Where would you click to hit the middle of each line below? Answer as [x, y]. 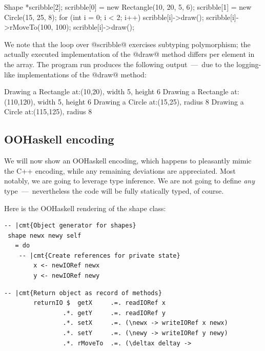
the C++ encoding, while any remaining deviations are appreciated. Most [120, 170]
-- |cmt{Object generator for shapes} [70, 226]
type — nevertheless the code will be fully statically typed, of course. [114, 190]
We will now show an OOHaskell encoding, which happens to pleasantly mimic [128, 161]
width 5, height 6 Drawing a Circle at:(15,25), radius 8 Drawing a [141, 101]
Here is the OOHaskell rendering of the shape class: [85, 208]
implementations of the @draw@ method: [82, 74]
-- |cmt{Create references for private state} [99, 255]
